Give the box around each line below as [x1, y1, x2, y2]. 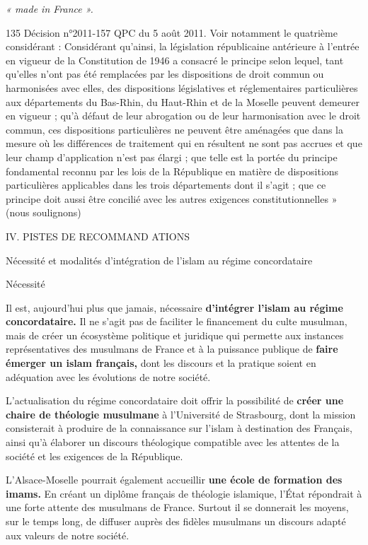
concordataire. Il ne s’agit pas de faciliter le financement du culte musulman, [6, 314, 347, 329]
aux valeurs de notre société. [6, 527, 130, 542]
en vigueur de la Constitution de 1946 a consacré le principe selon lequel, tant [6, 52, 344, 67]
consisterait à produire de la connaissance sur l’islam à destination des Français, [6, 421, 352, 435]
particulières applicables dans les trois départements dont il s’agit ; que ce [6, 177, 326, 192]
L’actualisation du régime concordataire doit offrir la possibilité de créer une [6, 393, 344, 408]
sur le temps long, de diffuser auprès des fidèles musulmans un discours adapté [6, 514, 346, 528]
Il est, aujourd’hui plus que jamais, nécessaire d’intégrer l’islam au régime [6, 300, 343, 315]
